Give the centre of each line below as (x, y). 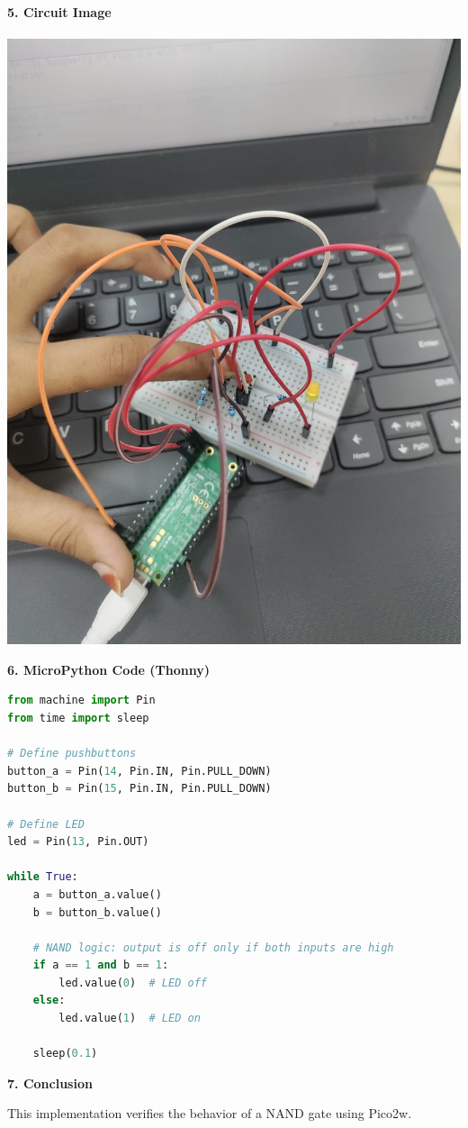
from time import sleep (78, 718)
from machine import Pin (81, 700)
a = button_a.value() (97, 894)
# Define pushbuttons (72, 754)
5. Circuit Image (59, 12)
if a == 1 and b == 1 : (101, 965)
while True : (43, 877)
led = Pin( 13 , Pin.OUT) (78, 842)
